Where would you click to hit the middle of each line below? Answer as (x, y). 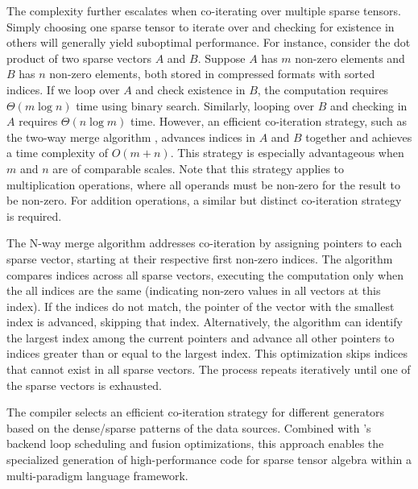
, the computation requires (323, 89)
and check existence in (190, 89)
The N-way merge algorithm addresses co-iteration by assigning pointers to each (204, 243)
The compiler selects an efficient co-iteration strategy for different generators (196, 412)
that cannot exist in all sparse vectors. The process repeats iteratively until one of (209, 369)
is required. (34, 215)
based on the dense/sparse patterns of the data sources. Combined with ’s (189, 427)
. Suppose (221, 58)
